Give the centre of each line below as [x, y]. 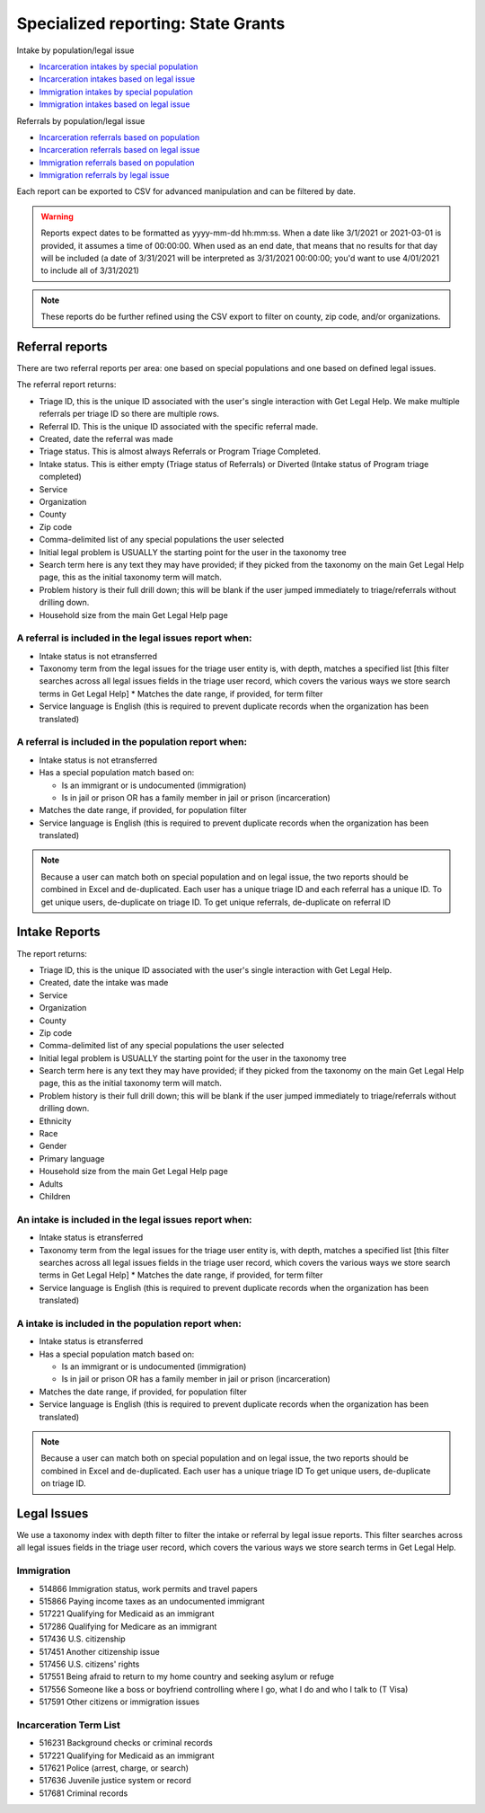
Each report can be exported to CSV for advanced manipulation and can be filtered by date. [186, 191]
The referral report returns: [66, 385]
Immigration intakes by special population [116, 92]
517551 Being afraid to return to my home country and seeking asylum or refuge [186, 1676]
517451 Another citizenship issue [100, 1651]
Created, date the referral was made [106, 439]
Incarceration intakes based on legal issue [117, 79]
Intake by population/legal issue [75, 50]
